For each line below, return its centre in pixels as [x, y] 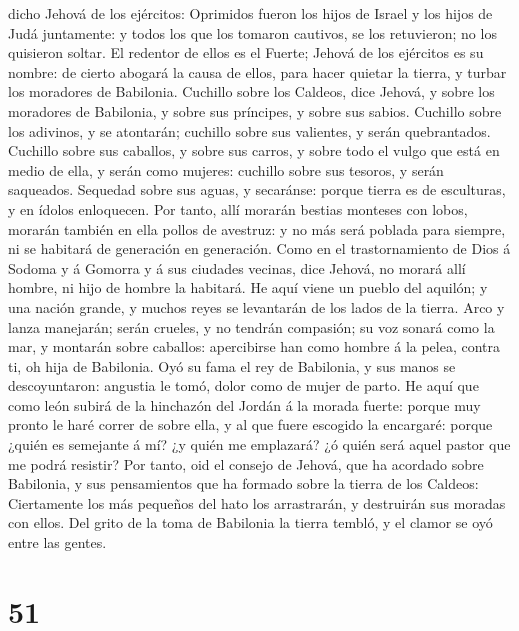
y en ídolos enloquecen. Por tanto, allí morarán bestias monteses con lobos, [238, 208]
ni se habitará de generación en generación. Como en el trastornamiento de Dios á [259, 248]
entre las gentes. [57, 542]
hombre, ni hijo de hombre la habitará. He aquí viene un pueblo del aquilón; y [248, 287]
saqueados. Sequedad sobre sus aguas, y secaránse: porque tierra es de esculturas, [257, 189]
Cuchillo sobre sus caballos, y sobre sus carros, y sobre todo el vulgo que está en [254, 150]
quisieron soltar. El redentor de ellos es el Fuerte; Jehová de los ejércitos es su [246, 52]
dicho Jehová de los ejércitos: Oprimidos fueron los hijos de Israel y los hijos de [250, 13]
